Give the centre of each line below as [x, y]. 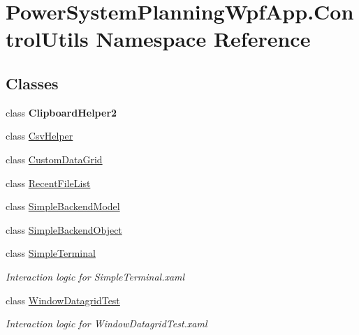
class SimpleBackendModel [63, 206]
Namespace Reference [203, 39]
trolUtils [47, 39]
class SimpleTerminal [51, 253]
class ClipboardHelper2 [61, 112]
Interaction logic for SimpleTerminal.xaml [95, 276]
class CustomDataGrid [54, 159]
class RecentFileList [48, 183]
